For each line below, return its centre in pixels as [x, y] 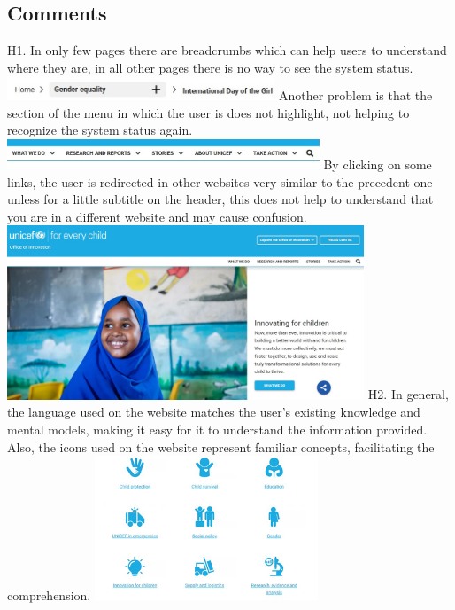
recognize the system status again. [100, 130]
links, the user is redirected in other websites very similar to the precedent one [220, 181]
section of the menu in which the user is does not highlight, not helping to [208, 112]
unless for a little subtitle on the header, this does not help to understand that [220, 199]
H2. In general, [408, 394]
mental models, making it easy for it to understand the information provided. [217, 430]
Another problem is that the [356, 95]
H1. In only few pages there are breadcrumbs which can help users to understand [227, 50]
